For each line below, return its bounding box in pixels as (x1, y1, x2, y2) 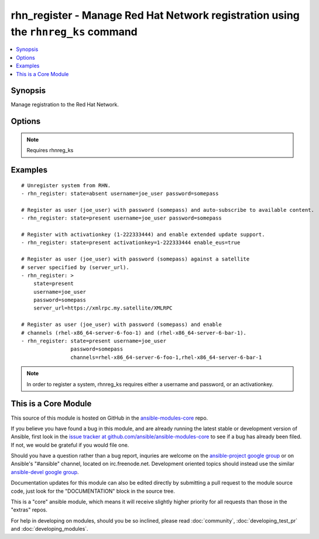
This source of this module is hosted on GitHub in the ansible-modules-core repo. (11, 414, 208, 421)
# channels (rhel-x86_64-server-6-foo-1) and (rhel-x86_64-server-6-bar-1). (21, 329, 247, 336)
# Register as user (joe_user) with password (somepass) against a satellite (21, 256, 250, 263)
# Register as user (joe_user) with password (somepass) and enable (21, 321, 222, 328)
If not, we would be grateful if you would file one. (11, 441, 129, 448)
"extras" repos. (11, 506, 48, 513)
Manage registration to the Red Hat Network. (11, 101, 119, 108)
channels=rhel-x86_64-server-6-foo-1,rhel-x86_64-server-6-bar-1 (70, 354, 262, 361)
